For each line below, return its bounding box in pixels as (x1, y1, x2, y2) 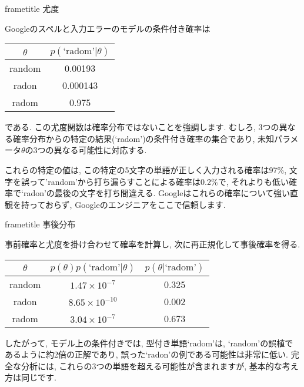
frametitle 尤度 (5, 2, 59, 14)
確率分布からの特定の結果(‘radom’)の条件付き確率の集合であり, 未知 (12, 132, 275, 144)
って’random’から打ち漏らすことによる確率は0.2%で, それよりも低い (29, 175, 289, 187)
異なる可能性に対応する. (54, 144, 147, 156)
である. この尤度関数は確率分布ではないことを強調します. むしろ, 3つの (5, 121, 279, 133)
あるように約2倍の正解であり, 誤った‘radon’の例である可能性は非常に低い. (5, 348, 289, 360)
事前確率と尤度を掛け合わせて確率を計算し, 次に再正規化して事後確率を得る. (5, 237, 300, 250)
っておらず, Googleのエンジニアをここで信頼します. (29, 198, 226, 210)
